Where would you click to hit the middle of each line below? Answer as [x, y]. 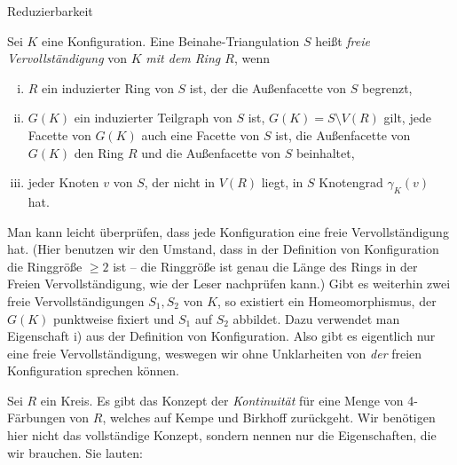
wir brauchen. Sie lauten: [75, 452]
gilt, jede [407, 118]
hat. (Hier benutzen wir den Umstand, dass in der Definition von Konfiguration [223, 249]
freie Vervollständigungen [76, 300]
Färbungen [36, 418]
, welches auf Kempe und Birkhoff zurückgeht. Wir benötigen [269, 418]
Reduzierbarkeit [50, 11]
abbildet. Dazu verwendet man [316, 318]
